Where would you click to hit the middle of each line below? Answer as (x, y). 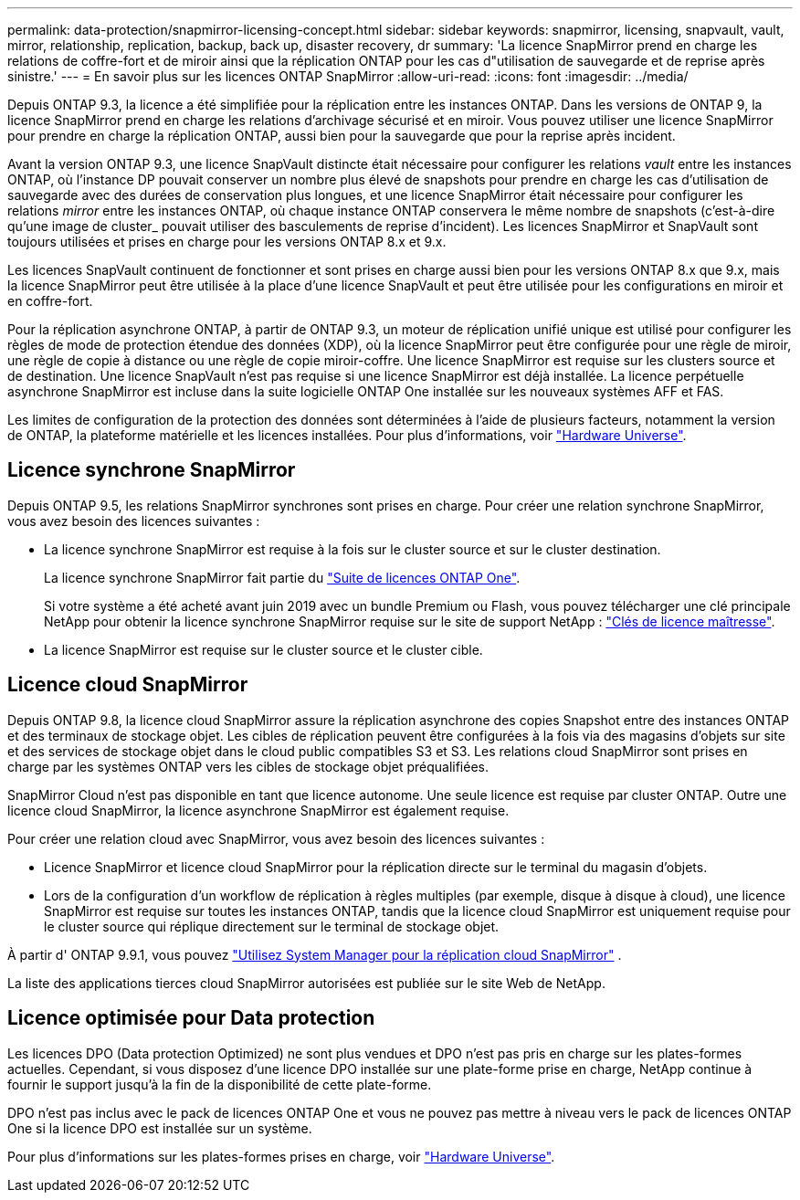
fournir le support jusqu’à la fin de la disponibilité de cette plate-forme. (220, 1084)
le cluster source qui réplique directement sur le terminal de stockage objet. (272, 926)
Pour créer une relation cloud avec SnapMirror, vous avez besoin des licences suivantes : (276, 838)
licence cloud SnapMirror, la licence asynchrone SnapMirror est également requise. (258, 810)
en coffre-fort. (50, 301)
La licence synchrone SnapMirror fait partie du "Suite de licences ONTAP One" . (282, 577)
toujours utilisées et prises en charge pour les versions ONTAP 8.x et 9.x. (227, 242)
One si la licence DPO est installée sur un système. (160, 1128)
